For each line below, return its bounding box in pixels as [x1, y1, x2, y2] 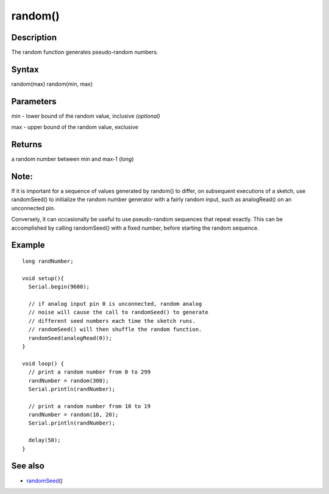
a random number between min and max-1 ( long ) [11, 155, 134, 163]
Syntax [11, 64, 39, 74]
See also [11, 460, 45, 471]
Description [11, 32, 57, 43]
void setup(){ [22, 275, 64, 281]
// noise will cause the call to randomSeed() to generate [28, 309, 208, 316]
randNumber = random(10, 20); [28, 411, 119, 418]
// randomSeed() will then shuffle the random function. [28, 326, 202, 333]
